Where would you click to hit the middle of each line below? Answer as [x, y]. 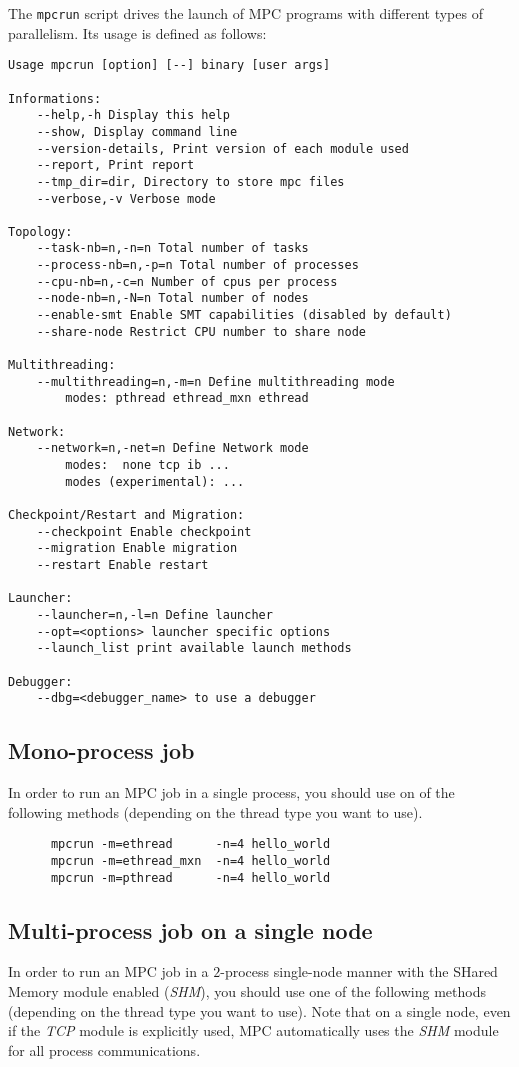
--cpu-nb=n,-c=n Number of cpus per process [187, 281]
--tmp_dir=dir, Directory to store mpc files [190, 181]
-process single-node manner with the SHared [359, 971]
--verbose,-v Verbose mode [126, 198]
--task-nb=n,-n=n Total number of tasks [172, 248]
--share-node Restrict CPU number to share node [201, 331]
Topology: [40, 231]
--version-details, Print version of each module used [222, 148]
